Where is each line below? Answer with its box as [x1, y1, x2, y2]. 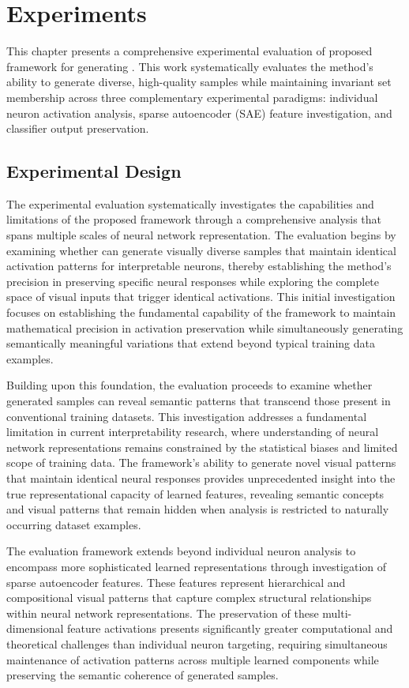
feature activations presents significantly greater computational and [67, 620, 393, 637]
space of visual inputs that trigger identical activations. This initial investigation [6, 288, 396, 305]
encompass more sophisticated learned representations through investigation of [6, 558, 387, 574]
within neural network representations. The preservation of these [6, 604, 319, 621]
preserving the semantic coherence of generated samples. [6, 667, 279, 683]
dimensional [6, 620, 64, 637]
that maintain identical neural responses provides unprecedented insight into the [6, 469, 396, 486]
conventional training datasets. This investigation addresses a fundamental [6, 408, 367, 424]
